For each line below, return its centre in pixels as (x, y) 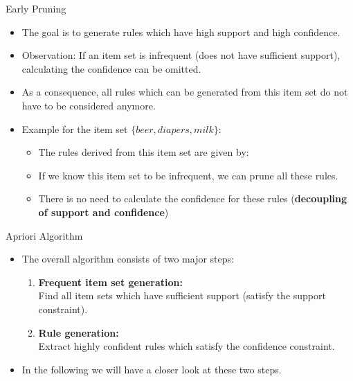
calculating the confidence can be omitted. (111, 68)
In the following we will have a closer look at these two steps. (152, 369)
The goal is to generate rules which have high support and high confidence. (181, 32)
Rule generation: (79, 332)
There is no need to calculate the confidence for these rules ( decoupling (193, 198)
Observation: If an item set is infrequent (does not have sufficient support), (181, 55)
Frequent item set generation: (110, 282)
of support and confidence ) (103, 212)
